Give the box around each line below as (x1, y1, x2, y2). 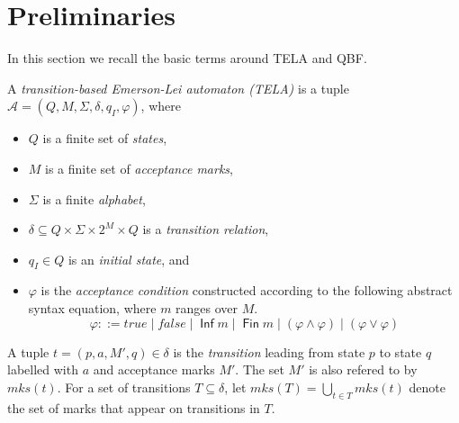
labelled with (7, 360, 78, 379)
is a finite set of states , (42, 129, 167, 148)
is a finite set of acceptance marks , (45, 158, 233, 177)
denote (409, 377, 445, 396)
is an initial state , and (67, 249, 190, 268)
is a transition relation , (142, 220, 269, 238)
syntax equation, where (28, 299, 157, 318)
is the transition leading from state (173, 342, 365, 361)
